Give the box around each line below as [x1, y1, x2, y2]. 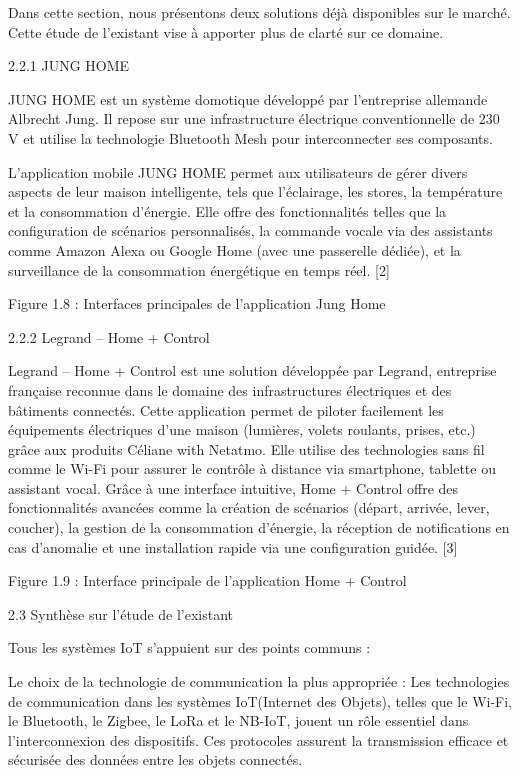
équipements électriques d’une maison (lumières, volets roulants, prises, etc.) [8, 419, 476, 440]
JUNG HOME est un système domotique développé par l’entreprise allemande [8, 88, 488, 109]
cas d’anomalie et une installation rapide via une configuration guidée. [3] [8, 536, 458, 557]
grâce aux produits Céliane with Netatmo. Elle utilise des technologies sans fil [8, 438, 485, 459]
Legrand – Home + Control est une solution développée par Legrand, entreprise [8, 360, 497, 381]
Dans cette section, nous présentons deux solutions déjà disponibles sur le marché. [8, 2, 511, 22]
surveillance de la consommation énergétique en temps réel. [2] [8, 259, 390, 280]
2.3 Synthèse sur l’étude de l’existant [8, 603, 234, 624]
